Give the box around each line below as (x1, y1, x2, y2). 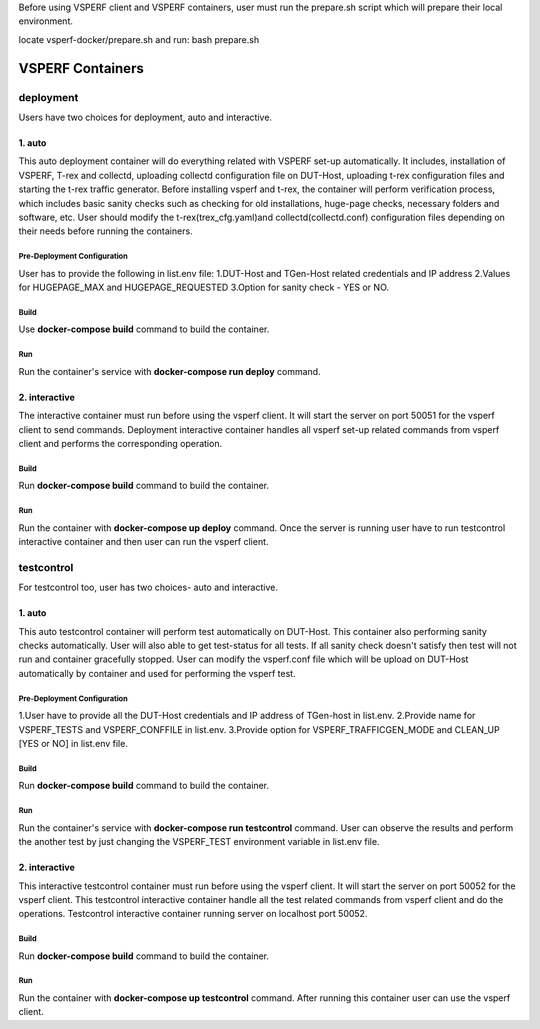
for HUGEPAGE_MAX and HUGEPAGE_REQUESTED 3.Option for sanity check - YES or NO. (18, 281, 390, 294)
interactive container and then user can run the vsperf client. (18, 536, 269, 548)
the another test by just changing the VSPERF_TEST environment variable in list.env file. (18, 836, 380, 848)
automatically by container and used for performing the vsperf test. (18, 667, 296, 679)
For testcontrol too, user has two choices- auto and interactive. (18, 581, 279, 594)
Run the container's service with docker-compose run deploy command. (18, 365, 321, 377)
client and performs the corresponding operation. (18, 437, 223, 449)
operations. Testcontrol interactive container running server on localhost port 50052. (18, 908, 368, 920)
